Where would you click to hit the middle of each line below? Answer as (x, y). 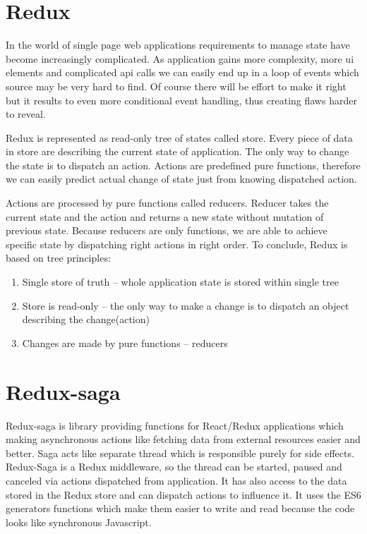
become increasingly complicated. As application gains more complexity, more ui (180, 58)
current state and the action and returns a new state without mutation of (165, 216)
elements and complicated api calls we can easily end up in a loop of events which (182, 72)
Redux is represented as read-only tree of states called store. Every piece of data (179, 137)
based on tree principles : (58, 258)
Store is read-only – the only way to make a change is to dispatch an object (186, 305)
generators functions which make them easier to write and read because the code (180, 508)
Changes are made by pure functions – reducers (125, 342)
